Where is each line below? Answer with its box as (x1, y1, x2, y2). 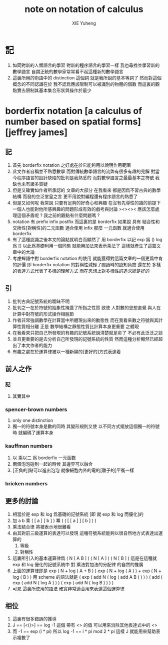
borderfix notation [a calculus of (5, 105, 142, 117)
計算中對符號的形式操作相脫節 (12, 310, 74, 317)
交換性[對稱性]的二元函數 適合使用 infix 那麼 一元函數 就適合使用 (12, 225, 145, 231)
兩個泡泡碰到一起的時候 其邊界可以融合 (12, 461, 93, 467)
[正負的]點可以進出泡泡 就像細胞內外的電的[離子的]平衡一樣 (12, 467, 134, 473)
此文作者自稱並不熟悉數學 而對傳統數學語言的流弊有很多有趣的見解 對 (12, 168, 155, 174)
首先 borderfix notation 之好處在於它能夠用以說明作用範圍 (12, 162, 131, 168)
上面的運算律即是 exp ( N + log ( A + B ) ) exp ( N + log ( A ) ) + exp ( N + (12, 568, 161, 574)
